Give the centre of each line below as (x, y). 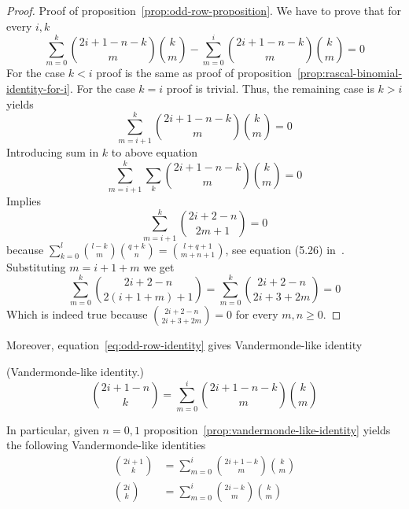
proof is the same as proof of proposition (194, 73)
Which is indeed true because (77, 314)
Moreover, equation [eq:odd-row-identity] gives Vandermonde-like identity (184, 345)
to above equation (155, 152)
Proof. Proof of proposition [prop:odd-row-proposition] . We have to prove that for (204, 10)
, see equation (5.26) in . (285, 249)
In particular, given (53, 429)
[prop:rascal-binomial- (350, 73)
